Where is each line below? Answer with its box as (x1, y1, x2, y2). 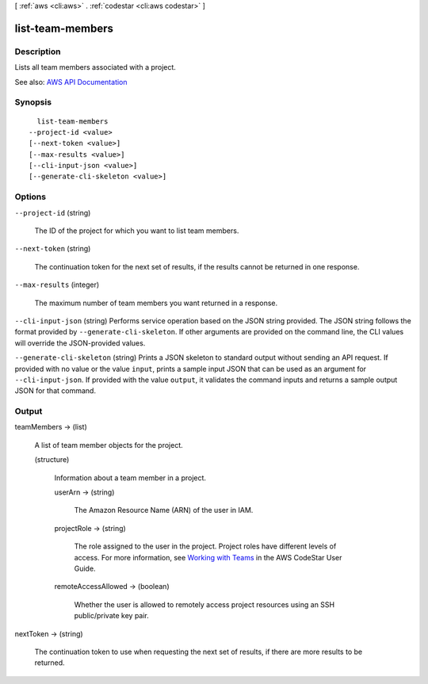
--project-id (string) (14, 208, 91, 217)
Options (14, 191, 47, 202)
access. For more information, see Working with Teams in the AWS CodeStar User (74, 552, 342, 562)
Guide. (74, 564, 96, 573)
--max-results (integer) (14, 280, 100, 289)
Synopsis (14, 97, 52, 108)
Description (14, 46, 61, 57)
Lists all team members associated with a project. (14, 63, 176, 72)
